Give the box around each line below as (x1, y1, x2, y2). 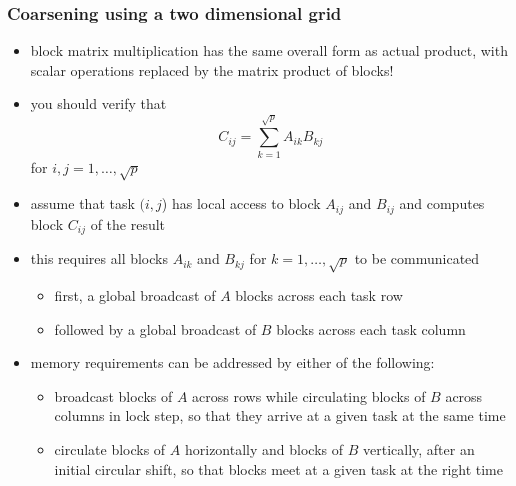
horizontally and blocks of (184, 438, 344, 459)
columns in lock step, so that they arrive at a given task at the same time (54, 405, 506, 426)
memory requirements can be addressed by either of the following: (30, 352, 435, 373)
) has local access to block (161, 193, 321, 214)
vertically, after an (362, 438, 475, 459)
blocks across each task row (235, 284, 403, 305)
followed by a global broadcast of (54, 318, 257, 339)
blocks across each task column (276, 318, 466, 339)
